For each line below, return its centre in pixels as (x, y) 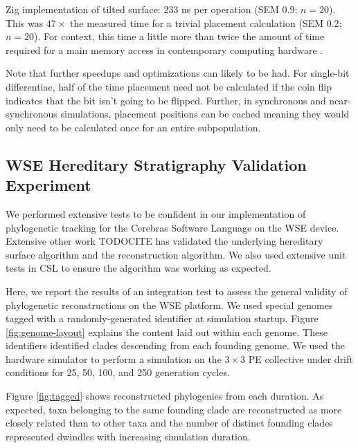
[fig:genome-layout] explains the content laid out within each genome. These (167, 332)
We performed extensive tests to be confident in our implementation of (156, 213)
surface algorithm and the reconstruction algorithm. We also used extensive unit (176, 254)
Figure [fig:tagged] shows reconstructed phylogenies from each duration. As (165, 396)
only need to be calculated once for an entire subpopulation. (133, 127)
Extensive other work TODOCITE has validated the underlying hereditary (164, 241)
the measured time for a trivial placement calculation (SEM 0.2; (206, 22)
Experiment (48, 185)
